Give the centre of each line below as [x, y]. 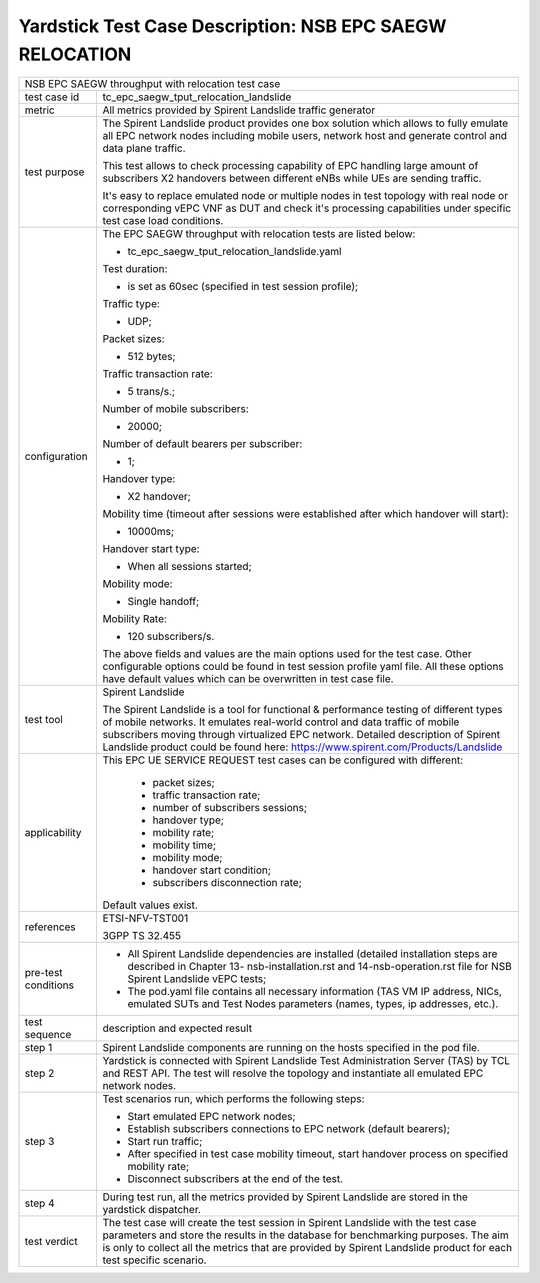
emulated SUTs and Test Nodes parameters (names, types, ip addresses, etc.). [313, 1004]
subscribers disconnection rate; [227, 883]
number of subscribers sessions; [230, 808]
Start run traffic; [165, 1142]
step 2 [39, 1073]
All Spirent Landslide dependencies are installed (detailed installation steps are [312, 954]
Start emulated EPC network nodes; [211, 1117]
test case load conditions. [163, 221]
